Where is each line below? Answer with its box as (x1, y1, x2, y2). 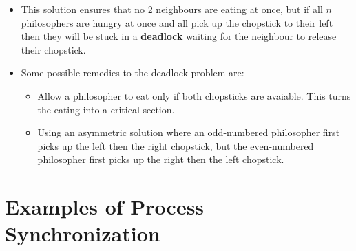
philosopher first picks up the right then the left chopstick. (37, 152, 284, 166)
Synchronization (5, 219, 160, 248)
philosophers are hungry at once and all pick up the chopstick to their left (21, 15, 333, 30)
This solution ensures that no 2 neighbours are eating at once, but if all (21, 2, 323, 16)
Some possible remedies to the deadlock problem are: (21, 65, 244, 80)
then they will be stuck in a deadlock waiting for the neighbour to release (21, 29, 337, 43)
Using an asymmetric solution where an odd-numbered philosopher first (37, 125, 340, 140)
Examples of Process (5, 193, 205, 221)
